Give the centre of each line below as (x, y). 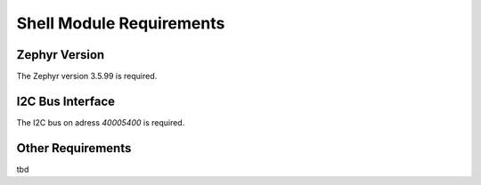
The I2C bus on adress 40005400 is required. (101, 122)
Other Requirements (74, 148)
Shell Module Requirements (121, 23)
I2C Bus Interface (66, 101)
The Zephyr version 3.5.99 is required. (87, 76)
